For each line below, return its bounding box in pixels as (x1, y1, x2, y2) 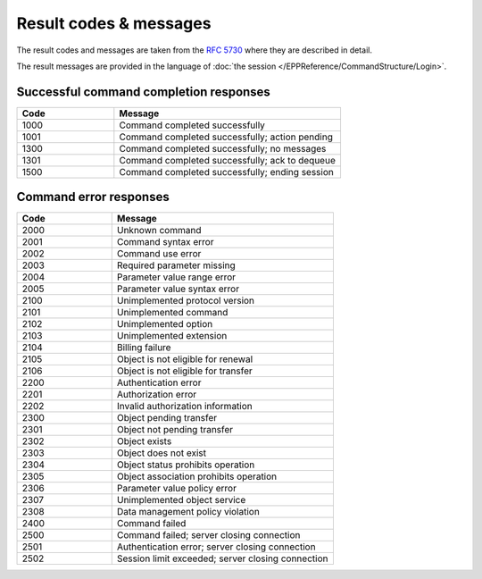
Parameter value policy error (116, 482, 237, 495)
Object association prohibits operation (116, 470, 278, 482)
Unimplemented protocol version (116, 295, 254, 307)
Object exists (116, 435, 172, 448)
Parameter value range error (116, 271, 237, 283)
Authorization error (116, 389, 197, 401)
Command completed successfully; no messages (119, 142, 327, 155)
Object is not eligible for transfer (116, 365, 253, 377)
